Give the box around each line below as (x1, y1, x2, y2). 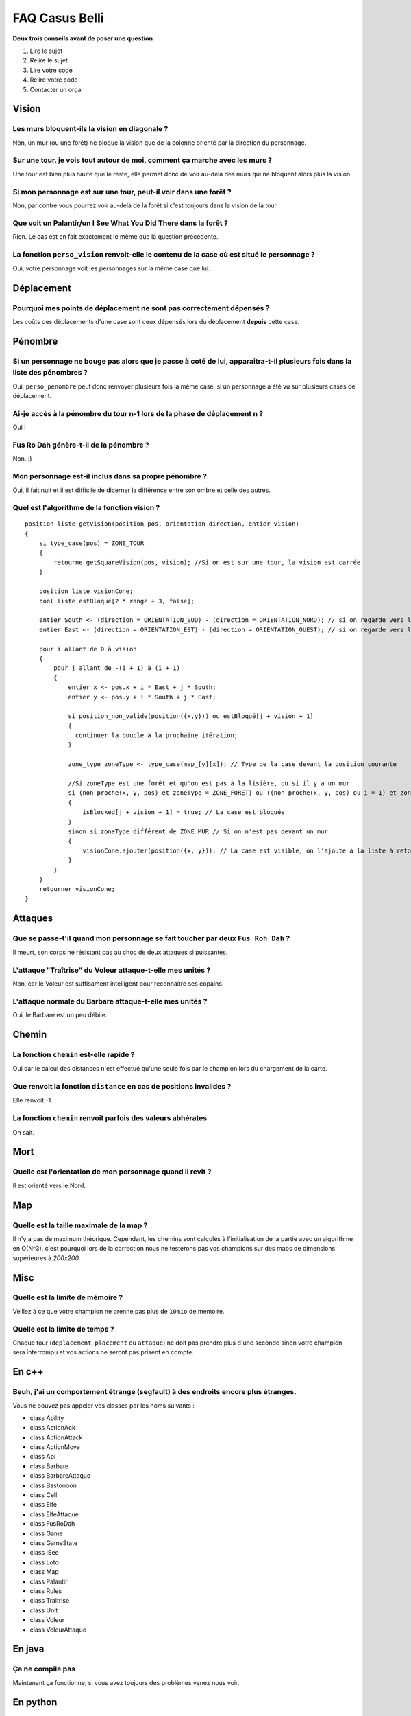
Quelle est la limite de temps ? (12, 1324, 114, 1334)
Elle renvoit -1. (12, 1096, 53, 1104)
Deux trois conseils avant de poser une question (12, 34, 153, 43)
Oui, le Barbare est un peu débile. (12, 1011, 108, 1019)
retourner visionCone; (38, 885, 116, 893)
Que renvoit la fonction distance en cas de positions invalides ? (12, 1082, 232, 1091)
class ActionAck (29, 1424, 75, 1432)
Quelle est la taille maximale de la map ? (12, 1220, 148, 1230)
